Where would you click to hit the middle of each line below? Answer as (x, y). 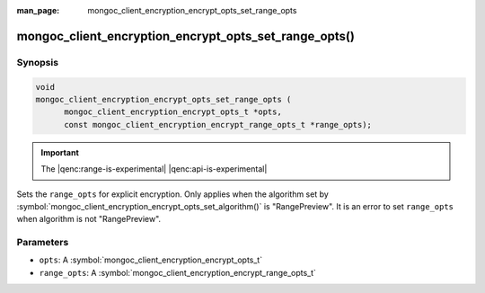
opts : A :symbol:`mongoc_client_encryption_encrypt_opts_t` (151, 260)
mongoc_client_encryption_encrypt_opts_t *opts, (173, 112)
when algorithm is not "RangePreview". (89, 219)
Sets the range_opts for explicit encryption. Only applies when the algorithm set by (173, 194)
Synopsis (37, 62)
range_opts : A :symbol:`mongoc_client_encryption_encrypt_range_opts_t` (177, 272)
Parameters (43, 243)
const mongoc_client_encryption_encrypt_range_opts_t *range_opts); (218, 124)
